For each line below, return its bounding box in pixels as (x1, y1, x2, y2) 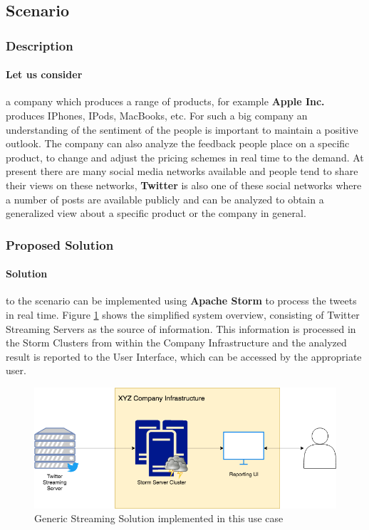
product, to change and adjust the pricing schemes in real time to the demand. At (6, 149, 364, 164)
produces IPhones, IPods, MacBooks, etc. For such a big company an (6, 108, 308, 123)
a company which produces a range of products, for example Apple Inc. (6, 94, 325, 109)
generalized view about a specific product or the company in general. (6, 206, 306, 221)
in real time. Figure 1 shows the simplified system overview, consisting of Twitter (6, 307, 360, 322)
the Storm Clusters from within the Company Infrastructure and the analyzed (6, 335, 347, 350)
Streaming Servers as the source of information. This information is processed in (6, 321, 356, 336)
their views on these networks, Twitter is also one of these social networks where (6, 177, 362, 192)
